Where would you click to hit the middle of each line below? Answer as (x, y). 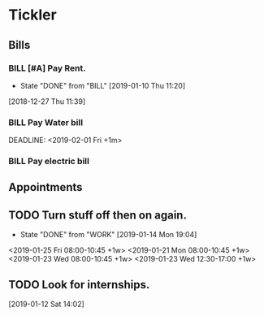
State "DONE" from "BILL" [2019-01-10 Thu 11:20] (103, 85)
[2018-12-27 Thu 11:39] (47, 101)
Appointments (45, 187)
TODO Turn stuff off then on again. (97, 215)
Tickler (32, 15)
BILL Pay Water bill (46, 122)
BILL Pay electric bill (49, 162)
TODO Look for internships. (79, 285)
